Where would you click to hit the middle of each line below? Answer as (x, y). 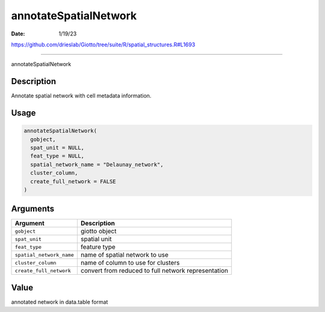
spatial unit (96, 239)
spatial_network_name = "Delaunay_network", (97, 164)
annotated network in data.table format (60, 302)
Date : (18, 34)
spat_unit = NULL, (57, 148)
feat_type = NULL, (57, 156)
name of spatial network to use (124, 255)
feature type (98, 247)
